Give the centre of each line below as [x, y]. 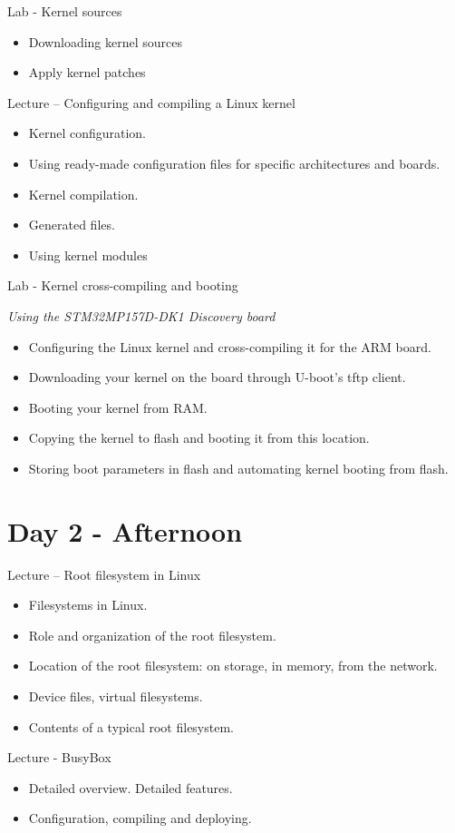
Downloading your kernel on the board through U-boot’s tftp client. [217, 377]
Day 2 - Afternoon [125, 530]
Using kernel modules [88, 255]
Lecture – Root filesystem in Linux [104, 574]
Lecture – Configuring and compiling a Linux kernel [151, 102]
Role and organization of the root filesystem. [152, 635]
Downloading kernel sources [106, 41]
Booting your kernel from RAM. [118, 407]
